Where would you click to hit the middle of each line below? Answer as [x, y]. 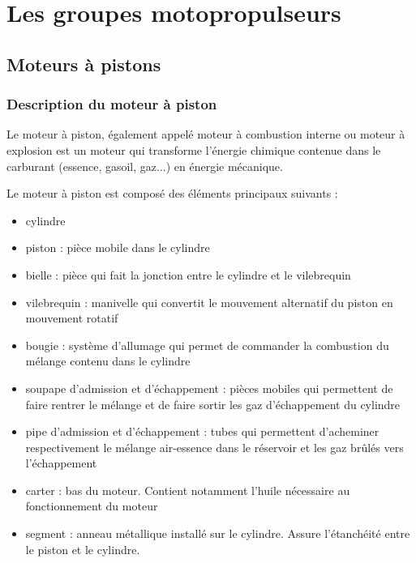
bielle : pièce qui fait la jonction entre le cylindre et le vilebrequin [188, 274]
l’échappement [61, 463]
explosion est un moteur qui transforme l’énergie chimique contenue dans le [194, 149]
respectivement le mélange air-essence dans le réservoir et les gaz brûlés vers [214, 447]
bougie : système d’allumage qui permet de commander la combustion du [207, 345]
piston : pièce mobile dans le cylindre [118, 247]
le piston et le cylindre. [83, 549]
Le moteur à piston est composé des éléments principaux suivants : [172, 193]
